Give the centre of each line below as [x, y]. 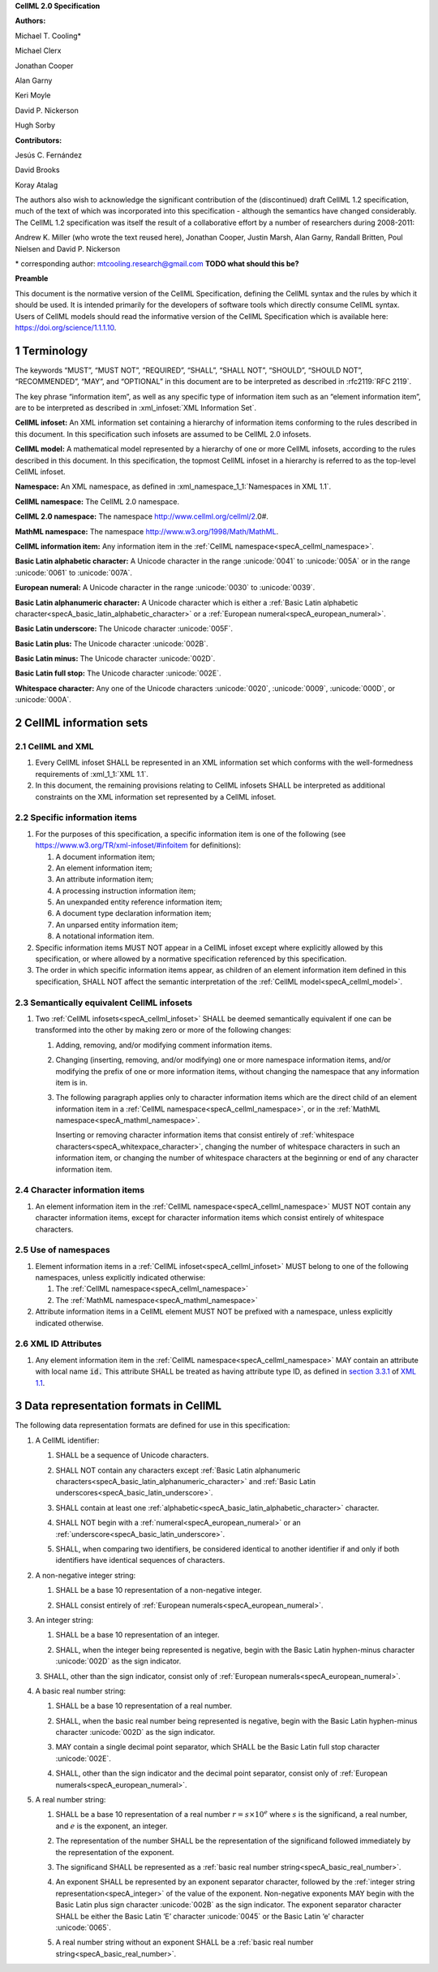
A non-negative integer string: [86, 1575]
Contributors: [39, 140]
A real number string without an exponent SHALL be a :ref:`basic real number [185, 1942]
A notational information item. [105, 936]
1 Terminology [52, 350]
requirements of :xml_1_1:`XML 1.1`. [92, 774]
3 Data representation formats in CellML [118, 1406]
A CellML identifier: [67, 1440]
